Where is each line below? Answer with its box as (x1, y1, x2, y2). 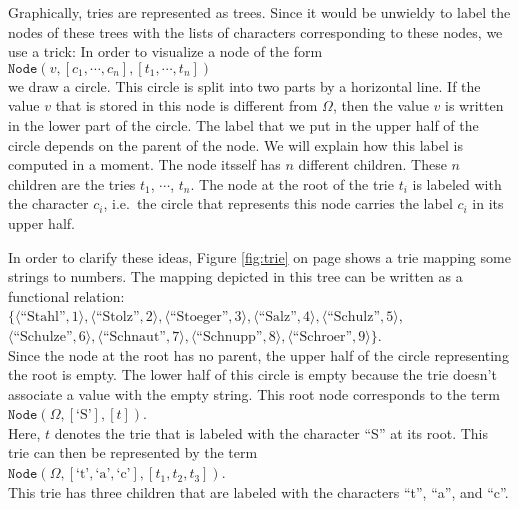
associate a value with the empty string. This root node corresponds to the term (8, 383, 500, 404)
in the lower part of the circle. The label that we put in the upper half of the (8, 114, 479, 135)
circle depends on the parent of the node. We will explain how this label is (8, 134, 463, 155)
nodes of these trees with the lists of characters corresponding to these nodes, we (8, 21, 503, 42)
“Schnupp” (196, 329, 263, 344)
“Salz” (258, 310, 297, 325)
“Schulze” (13, 329, 73, 344)
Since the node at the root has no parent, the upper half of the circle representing (8, 344, 509, 365)
